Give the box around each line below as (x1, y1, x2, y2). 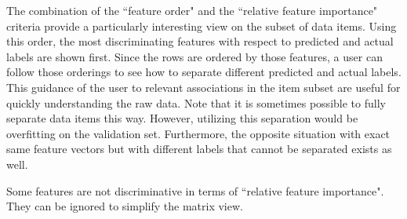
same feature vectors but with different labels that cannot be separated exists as (6, 141, 392, 157)
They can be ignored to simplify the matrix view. (6, 198, 243, 214)
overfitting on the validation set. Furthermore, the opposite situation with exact (6, 125, 391, 141)
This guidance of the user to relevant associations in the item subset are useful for (6, 78, 401, 95)
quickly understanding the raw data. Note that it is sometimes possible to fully (6, 94, 386, 111)
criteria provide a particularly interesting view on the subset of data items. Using (6, 17, 397, 34)
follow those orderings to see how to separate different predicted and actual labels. (6, 64, 402, 80)
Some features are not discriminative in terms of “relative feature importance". (6, 182, 384, 199)
